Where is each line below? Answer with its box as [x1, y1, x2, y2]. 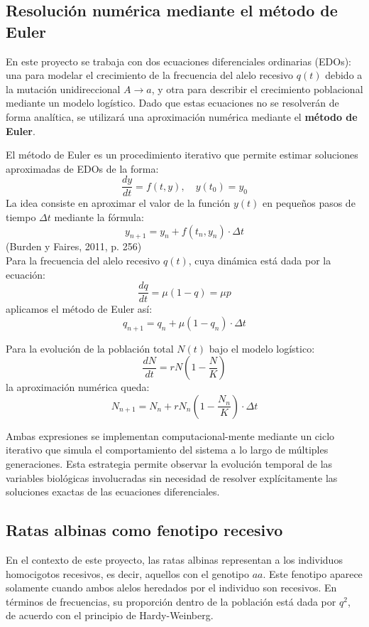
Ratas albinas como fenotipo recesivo [6, 519, 283, 541]
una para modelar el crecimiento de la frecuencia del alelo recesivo [6, 68, 294, 82]
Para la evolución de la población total [6, 341, 174, 355]
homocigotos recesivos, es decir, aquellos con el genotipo [6, 566, 250, 581]
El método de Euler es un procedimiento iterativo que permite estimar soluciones [6, 147, 358, 162]
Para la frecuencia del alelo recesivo [6, 252, 160, 267]
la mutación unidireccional [6, 81, 121, 96]
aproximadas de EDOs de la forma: [6, 161, 159, 176]
